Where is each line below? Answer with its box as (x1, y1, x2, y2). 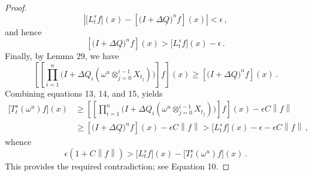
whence (5, 135, 32, 148)
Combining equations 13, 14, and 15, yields (5, 87, 163, 99)
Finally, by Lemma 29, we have (5, 50, 119, 62)
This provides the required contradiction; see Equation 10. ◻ (5, 160, 230, 172)
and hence (5, 25, 42, 38)
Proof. (5, 1, 27, 13)
